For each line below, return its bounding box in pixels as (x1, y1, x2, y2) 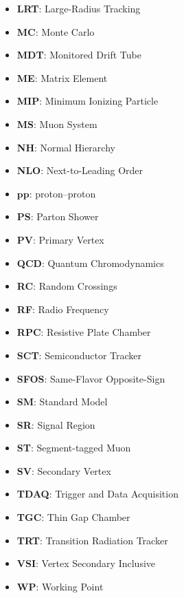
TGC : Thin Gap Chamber (16, 510, 130, 524)
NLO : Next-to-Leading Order (16, 163, 143, 178)
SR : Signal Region (16, 417, 95, 431)
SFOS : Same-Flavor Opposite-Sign (16, 371, 165, 385)
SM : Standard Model (16, 394, 108, 409)
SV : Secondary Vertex (16, 463, 111, 478)
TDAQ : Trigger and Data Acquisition (16, 487, 179, 501)
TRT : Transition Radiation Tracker (16, 533, 168, 547)
